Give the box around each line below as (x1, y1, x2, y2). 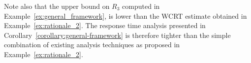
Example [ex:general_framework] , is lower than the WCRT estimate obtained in (4, 10, 247, 21)
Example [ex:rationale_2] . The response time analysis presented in (4, 20, 206, 31)
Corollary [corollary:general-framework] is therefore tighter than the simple (4, 30, 231, 40)
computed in (122, 1, 160, 11)
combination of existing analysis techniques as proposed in (4, 39, 180, 50)
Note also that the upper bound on (4, 1, 110, 11)
